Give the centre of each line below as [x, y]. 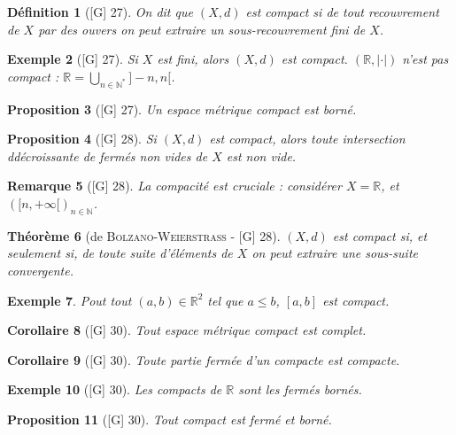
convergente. [40, 270]
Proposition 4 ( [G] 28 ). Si [82, 139]
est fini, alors [193, 59]
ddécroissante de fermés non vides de [108, 155]
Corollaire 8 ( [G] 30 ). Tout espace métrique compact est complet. [187, 330]
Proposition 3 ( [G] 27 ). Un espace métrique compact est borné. [182, 109]
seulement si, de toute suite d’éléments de [120, 253]
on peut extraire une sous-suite [335, 253]
